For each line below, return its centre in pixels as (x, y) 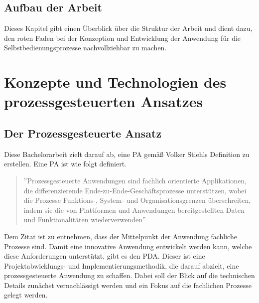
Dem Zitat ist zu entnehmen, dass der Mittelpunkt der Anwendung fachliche (121, 236)
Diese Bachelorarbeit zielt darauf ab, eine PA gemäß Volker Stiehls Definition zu (127, 154)
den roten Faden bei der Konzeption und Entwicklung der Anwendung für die (123, 38)
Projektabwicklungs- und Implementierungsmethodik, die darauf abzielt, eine (122, 265)
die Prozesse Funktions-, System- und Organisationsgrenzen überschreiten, (137, 200)
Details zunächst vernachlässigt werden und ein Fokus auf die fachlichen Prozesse (128, 285)
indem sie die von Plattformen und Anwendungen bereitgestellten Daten (134, 210)
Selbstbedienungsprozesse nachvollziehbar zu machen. (85, 48)
